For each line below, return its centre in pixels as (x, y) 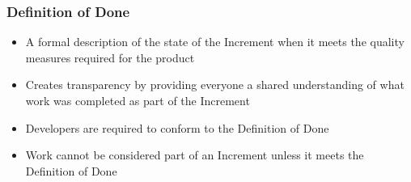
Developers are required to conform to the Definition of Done (177, 127)
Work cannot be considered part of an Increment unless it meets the (195, 155)
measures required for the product (110, 57)
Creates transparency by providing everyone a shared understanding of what (215, 85)
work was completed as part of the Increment (138, 100)
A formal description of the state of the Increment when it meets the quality (215, 42)
